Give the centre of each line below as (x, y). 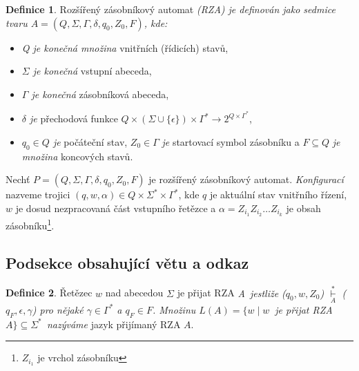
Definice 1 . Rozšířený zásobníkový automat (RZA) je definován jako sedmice (171, 9)
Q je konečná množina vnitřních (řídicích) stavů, (125, 47)
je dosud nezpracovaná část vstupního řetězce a (116, 208)
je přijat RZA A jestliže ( (231, 293)
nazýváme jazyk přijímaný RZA (114, 324)
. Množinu (174, 309)
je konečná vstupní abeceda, (92, 71)
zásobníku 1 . (30, 224)
